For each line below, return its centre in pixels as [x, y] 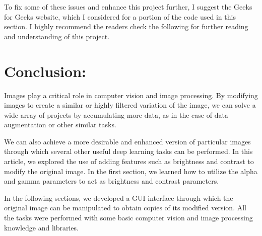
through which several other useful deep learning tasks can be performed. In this [128, 151]
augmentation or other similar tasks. [60, 125]
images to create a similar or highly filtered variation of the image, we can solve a [130, 105]
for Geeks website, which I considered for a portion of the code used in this [120, 16]
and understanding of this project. [57, 36]
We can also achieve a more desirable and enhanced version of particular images [127, 141]
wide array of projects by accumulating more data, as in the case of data [116, 114]
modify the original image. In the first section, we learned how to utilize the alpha [131, 171]
